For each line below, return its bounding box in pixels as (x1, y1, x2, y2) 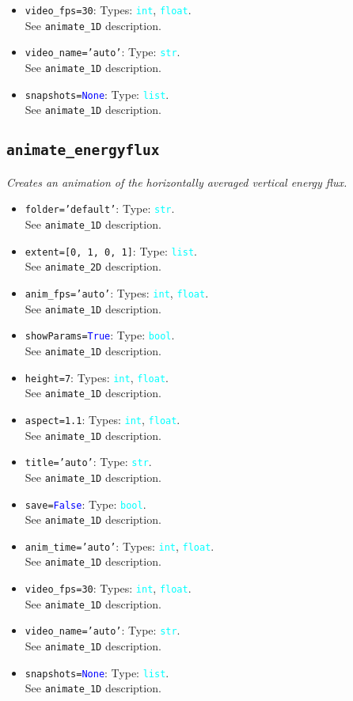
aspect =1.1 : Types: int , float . (25, 411, 180, 427)
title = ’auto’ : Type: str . (25, 453, 152, 470)
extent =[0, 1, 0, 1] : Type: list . (25, 242, 197, 259)
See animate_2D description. (25, 258, 161, 275)
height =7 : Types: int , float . (25, 369, 169, 385)
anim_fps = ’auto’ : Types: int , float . (25, 284, 209, 301)
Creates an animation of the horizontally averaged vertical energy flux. (6, 173, 347, 190)
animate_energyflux (6, 142, 160, 159)
